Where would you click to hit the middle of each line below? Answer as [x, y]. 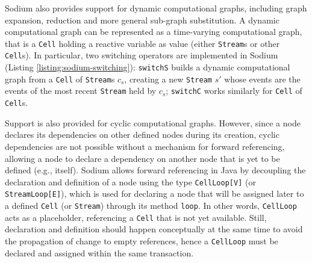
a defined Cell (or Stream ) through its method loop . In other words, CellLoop [151, 205]
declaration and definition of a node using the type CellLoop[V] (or [130, 181]
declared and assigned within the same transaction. [99, 252]
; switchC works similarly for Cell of [234, 91]
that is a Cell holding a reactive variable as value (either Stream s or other [142, 43]
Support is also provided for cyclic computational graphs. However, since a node [153, 122]
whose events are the [262, 79]
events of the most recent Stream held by [81, 91]
